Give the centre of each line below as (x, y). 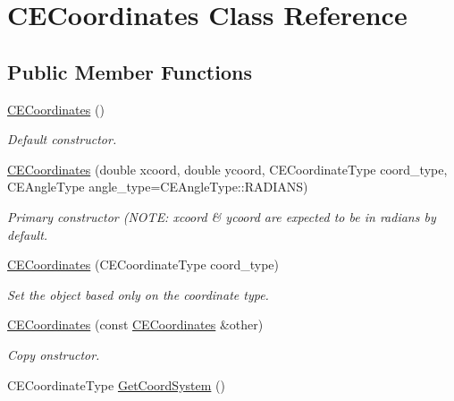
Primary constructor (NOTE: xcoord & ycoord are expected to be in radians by (222, 216)
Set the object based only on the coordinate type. (138, 294)
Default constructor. (62, 139)
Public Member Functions (130, 71)
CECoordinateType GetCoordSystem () (116, 384)
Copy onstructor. (54, 354)
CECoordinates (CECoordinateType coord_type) (143, 264)
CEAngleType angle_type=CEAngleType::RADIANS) (158, 187)
